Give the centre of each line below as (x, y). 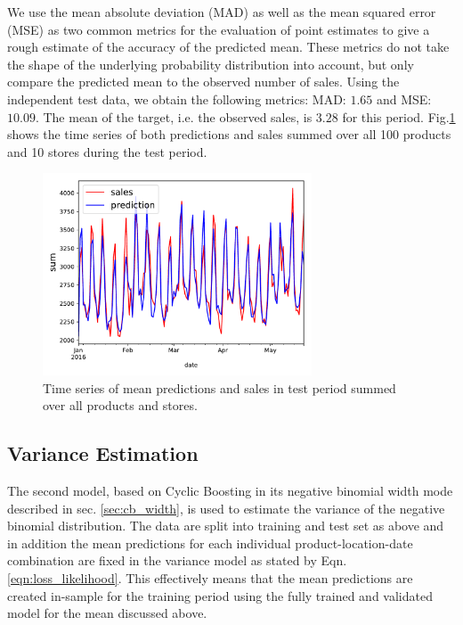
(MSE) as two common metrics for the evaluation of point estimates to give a (219, 29)
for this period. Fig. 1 (399, 116)
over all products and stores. (120, 405)
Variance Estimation (103, 453)
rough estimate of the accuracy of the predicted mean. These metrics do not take (228, 47)
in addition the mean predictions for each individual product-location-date (210, 543)
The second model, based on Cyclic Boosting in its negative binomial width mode (230, 491)
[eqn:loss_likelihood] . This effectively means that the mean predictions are (210, 578)
